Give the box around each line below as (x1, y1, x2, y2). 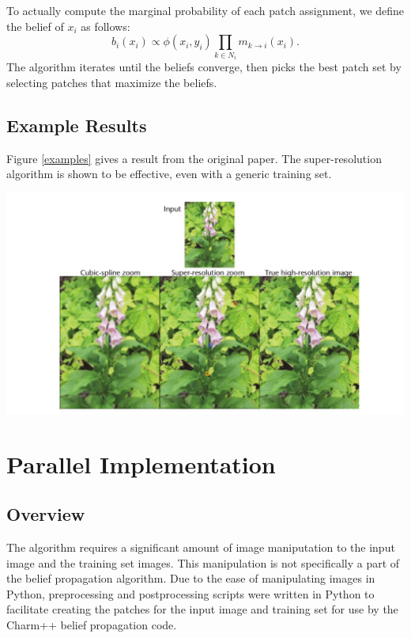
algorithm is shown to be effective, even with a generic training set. (6, 165, 332, 182)
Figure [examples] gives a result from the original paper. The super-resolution (6, 150, 382, 166)
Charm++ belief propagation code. (6, 616, 177, 632)
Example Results (6, 112, 147, 137)
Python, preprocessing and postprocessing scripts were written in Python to (6, 585, 375, 602)
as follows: (81, 17, 130, 34)
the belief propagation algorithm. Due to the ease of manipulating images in (6, 570, 375, 587)
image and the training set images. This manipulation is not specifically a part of (6, 554, 400, 571)
